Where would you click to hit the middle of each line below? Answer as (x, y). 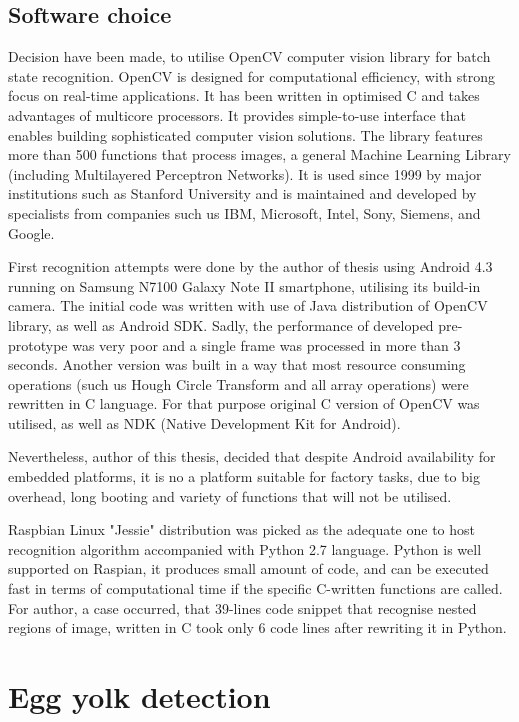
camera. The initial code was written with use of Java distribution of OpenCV (248, 305)
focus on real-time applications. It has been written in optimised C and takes (244, 95)
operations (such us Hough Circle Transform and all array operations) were (238, 383)
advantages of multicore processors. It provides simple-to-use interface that (237, 114)
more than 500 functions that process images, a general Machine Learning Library (259, 154)
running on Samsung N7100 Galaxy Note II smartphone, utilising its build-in (244, 285)
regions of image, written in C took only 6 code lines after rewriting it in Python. (257, 627)
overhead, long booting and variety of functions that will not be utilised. (230, 495)
